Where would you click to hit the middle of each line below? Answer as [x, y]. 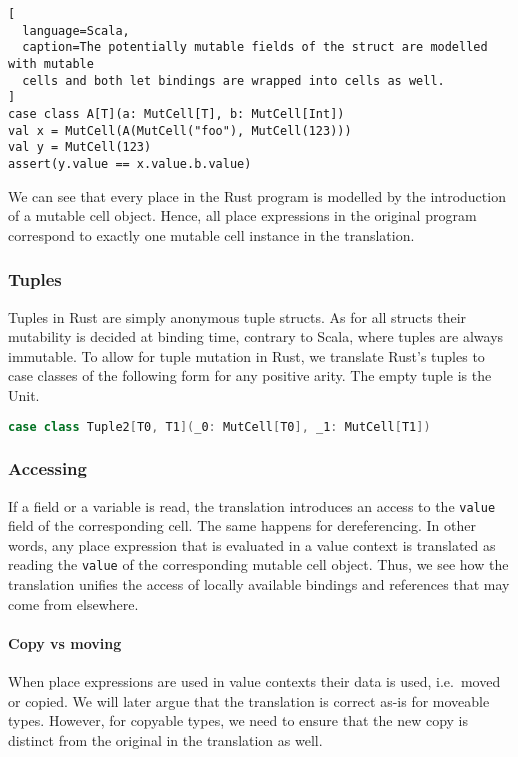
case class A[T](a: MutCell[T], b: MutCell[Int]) [176, 113]
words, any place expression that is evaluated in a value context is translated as [252, 544]
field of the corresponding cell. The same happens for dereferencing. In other [242, 525]
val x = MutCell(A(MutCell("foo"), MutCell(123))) [180, 130]
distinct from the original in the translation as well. [165, 739]
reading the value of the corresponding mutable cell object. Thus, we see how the [258, 564]
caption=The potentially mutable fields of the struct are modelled [255, 47]
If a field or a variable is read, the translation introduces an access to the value [252, 505]
